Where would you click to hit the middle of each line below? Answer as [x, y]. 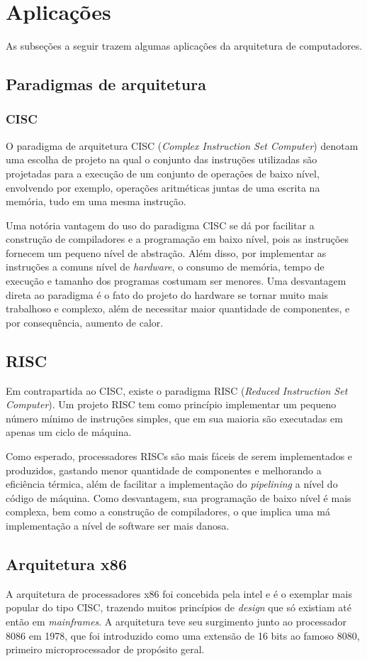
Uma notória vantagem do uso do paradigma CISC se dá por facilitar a [160, 225]
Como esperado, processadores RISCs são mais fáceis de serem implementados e [179, 456]
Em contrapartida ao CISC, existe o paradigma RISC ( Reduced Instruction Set [177, 390]
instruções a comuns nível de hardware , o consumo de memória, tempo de [165, 267]
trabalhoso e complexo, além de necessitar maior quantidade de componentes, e [178, 308]
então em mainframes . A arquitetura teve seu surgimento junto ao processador [176, 621]
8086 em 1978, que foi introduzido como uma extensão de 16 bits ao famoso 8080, [183, 635]
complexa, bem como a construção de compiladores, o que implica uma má [168, 512]
